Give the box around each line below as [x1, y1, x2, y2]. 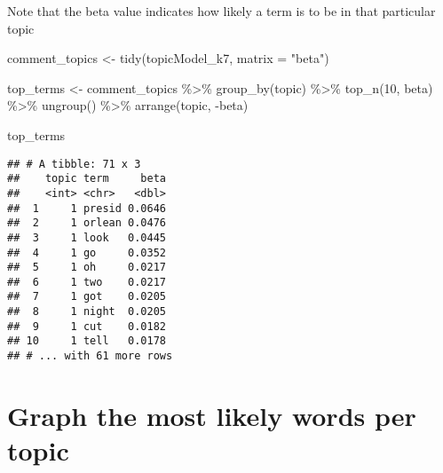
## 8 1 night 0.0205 [7, 305, 166, 319]
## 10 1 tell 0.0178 [7, 335, 166, 348]
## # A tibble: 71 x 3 [7, 157, 141, 170]
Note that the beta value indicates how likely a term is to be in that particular [7, 2, 436, 20]
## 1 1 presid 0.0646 [7, 201, 166, 215]
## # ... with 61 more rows [7, 350, 173, 363]
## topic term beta [7, 172, 166, 185]
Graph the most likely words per [7, 397, 416, 433]
